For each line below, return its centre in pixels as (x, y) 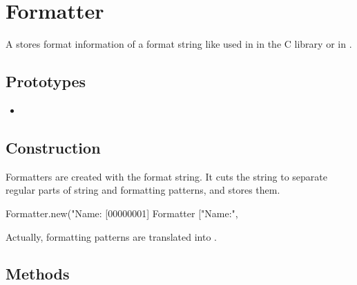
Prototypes (46, 81)
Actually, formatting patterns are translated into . (112, 236)
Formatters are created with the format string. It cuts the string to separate (166, 176)
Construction (53, 147)
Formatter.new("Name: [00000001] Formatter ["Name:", (122, 213)
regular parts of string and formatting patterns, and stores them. (143, 190)
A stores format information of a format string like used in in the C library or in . (179, 44)
